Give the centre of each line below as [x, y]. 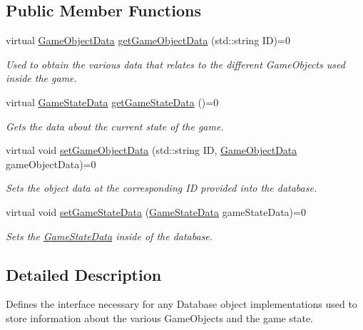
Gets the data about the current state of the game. [115, 126]
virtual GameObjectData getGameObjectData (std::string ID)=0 [148, 40]
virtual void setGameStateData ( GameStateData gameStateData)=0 [156, 211]
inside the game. [41, 78]
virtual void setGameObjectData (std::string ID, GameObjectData [152, 150]
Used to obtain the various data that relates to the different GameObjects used [175, 64]
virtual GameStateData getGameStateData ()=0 [112, 102]
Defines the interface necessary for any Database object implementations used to [181, 304]
